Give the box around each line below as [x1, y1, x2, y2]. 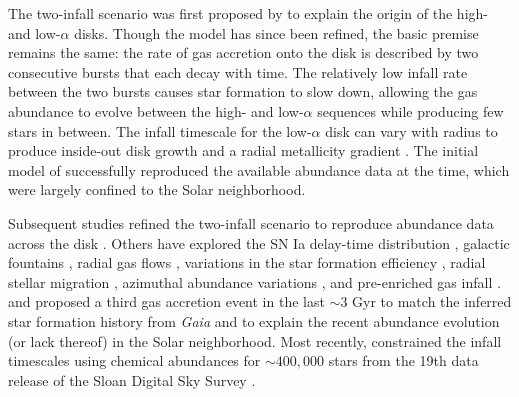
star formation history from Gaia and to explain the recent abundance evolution [8, 310, 500, 331]
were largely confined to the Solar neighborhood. [8, 179, 306, 200]
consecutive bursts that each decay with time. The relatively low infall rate [8, 61, 468, 82]
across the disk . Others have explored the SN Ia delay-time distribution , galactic [8, 232, 510, 253]
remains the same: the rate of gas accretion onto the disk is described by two [8, 42, 479, 63]
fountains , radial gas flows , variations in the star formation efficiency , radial [8, 252, 486, 273]
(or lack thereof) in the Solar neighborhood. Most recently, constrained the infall [8, 330, 502, 351]
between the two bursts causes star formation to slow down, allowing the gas [8, 81, 478, 102]
